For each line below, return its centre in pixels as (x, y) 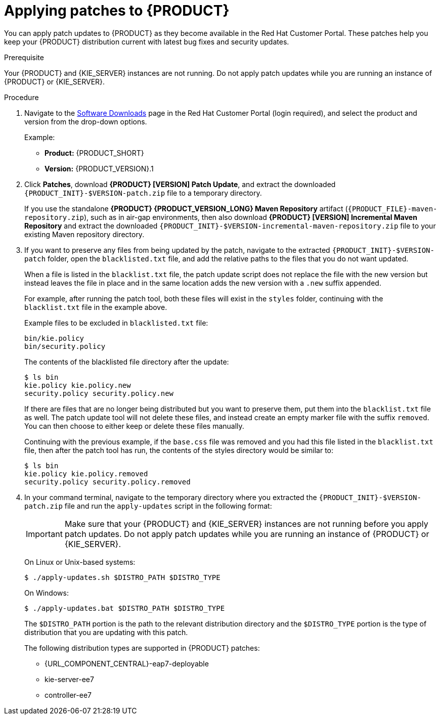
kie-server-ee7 (69, 679)
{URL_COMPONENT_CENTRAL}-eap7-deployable (127, 663)
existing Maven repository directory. (84, 234)
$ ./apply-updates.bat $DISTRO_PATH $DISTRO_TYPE (125, 608)
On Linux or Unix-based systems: (80, 562)
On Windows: (47, 593)
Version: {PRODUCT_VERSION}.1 (99, 168)
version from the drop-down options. (86, 121)
